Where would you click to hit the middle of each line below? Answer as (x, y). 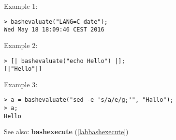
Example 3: (21, 84)
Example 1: (21, 6)
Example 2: (21, 45)
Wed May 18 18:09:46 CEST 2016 (54, 30)
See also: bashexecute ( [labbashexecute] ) (66, 132)
